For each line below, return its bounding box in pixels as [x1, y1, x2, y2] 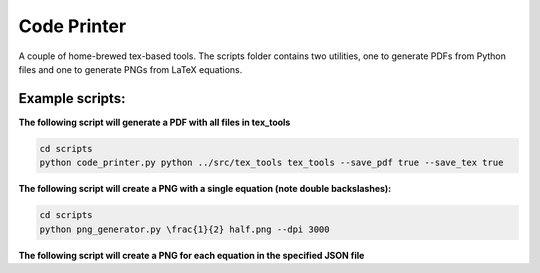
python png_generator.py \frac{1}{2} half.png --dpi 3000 [39, 223, 330, 235]
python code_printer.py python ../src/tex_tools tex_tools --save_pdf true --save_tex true [39, 157, 504, 169]
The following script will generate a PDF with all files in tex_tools [18, 116, 291, 128]
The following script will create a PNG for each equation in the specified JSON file [18, 249, 365, 261]
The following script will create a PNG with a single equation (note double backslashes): [18, 183, 392, 195]
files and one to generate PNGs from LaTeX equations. [18, 63, 243, 75]
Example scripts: [18, 90, 126, 107]
